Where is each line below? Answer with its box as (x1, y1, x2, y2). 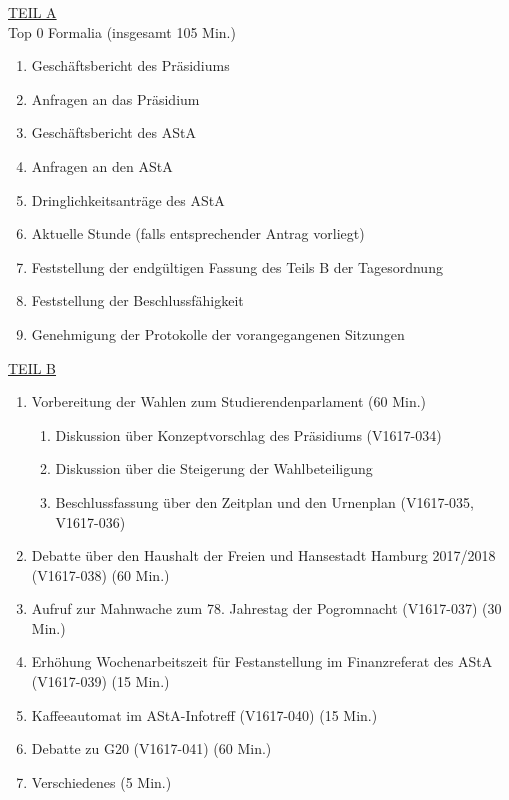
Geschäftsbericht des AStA (31, 122, 196, 143)
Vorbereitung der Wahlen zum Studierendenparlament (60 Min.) (31, 391, 427, 412)
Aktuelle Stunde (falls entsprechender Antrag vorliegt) (31, 223, 365, 244)
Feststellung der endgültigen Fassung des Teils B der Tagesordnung (31, 256, 443, 277)
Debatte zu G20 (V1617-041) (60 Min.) (31, 738, 272, 759)
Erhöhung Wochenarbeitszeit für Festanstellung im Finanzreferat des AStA (31, 651, 493, 672)
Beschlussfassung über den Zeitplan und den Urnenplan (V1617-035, (55, 491, 474, 512)
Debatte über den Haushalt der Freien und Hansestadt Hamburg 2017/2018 (31, 545, 496, 566)
